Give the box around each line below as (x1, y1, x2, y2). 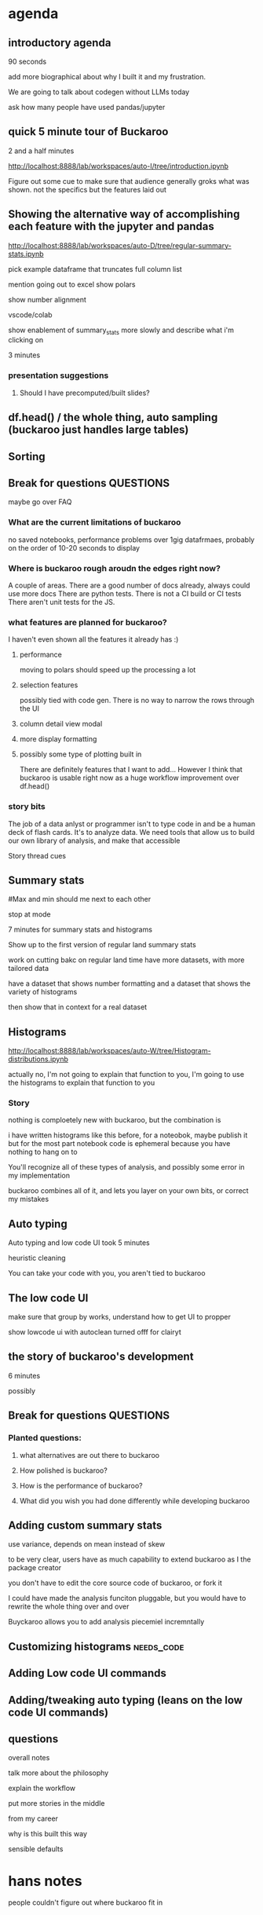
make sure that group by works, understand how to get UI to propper (8, 1313, 232, 1322)
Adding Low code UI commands (8, 1667, 166, 1680)
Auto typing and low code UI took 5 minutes (8, 1238, 151, 1247)
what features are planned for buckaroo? (8, 617, 167, 628)
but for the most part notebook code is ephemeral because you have (8, 1139, 231, 1148)
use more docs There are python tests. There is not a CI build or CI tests (8, 588, 242, 598)
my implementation (8, 1171, 71, 1181)
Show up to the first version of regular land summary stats (8, 940, 196, 950)
